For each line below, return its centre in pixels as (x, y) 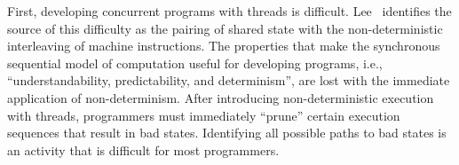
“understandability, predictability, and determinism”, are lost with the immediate (229, 80)
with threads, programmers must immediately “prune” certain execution (204, 115)
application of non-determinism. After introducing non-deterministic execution (221, 97)
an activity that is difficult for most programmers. (143, 149)
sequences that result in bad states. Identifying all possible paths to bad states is (227, 133)
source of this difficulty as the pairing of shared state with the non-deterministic (225, 28)
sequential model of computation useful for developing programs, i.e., (195, 63)
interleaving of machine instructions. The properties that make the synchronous (224, 46)
